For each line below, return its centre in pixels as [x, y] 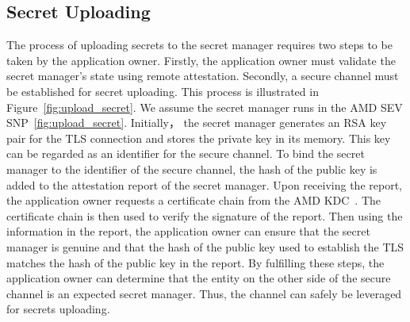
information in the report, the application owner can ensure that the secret [188, 231]
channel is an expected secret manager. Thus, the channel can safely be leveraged [204, 293]
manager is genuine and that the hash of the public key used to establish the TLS [205, 246]
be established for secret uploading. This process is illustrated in [163, 91]
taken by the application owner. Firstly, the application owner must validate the [201, 60]
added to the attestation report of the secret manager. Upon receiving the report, [204, 184]
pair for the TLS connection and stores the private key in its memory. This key [199, 138]
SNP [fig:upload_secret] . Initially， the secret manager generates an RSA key [197, 123]
